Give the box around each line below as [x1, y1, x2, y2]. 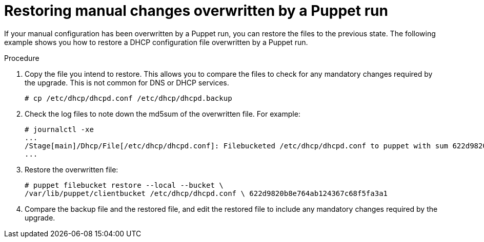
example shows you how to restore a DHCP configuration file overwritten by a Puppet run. [4, 37, 308, 47]
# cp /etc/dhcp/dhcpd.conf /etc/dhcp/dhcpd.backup [25, 94, 232, 102]
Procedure [4, 53, 39, 62]
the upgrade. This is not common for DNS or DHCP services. [25, 78, 229, 87]
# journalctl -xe [25, 125, 94, 134]
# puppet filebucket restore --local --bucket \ [25, 181, 224, 189]
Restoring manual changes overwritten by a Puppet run [4, 2, 388, 19]
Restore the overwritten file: [25, 165, 118, 174]
